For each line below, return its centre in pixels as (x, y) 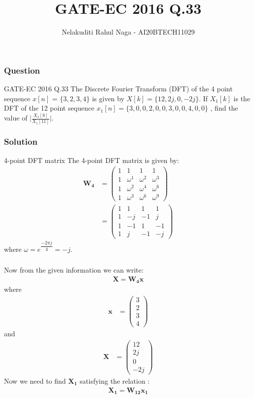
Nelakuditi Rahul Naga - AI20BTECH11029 (128, 32)
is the (242, 98)
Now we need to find (35, 380)
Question (22, 70)
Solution (21, 141)
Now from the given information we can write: (74, 270)
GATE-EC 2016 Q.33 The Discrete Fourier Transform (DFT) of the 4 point (118, 89)
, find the (224, 108)
